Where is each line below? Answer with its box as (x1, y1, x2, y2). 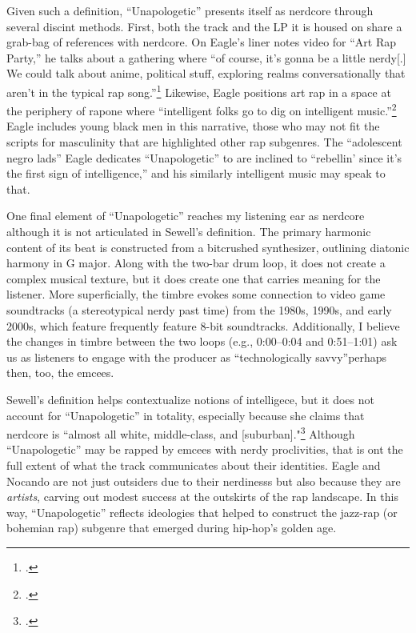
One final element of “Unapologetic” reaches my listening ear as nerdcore (6, 207, 365, 224)
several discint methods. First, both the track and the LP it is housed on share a (6, 18, 402, 34)
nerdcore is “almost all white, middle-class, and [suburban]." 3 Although (6, 423, 355, 442)
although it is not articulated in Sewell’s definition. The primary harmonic (6, 223, 371, 240)
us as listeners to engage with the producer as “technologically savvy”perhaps (6, 348, 387, 365)
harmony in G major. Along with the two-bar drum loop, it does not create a (6, 254, 386, 271)
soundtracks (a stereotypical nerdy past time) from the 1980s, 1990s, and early (6, 302, 392, 318)
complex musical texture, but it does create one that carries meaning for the (6, 270, 381, 286)
